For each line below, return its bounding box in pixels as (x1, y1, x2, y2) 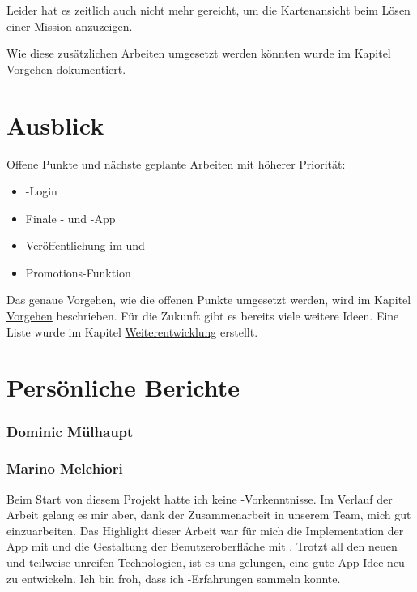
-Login (25, 182, 57, 199)
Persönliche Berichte (6, 371, 240, 404)
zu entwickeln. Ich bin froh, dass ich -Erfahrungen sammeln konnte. (6, 569, 341, 586)
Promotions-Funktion (25, 264, 131, 281)
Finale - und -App (25, 209, 116, 226)
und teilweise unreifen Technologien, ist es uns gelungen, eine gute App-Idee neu (6, 554, 405, 571)
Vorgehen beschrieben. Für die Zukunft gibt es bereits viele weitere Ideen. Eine (6, 307, 399, 324)
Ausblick (6, 108, 104, 141)
